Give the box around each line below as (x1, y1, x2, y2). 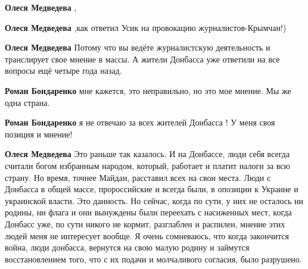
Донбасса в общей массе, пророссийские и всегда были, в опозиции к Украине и (5, 183, 298, 195)
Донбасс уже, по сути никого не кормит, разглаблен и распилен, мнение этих (5, 217, 285, 230)
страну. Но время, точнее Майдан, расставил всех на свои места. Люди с (5, 171, 271, 183)
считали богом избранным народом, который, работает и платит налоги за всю (5, 159, 290, 171)
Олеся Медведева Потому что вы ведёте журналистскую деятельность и (5, 41, 270, 54)
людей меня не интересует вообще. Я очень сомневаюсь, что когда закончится (5, 229, 289, 242)
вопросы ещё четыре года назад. (5, 64, 122, 77)
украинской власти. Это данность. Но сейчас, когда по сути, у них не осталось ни (5, 194, 304, 207)
